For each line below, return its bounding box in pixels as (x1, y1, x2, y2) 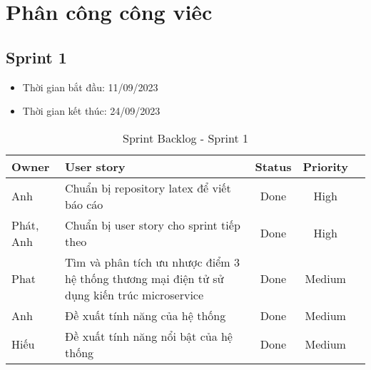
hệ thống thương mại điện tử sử (65, 269, 224, 287)
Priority (303, 158, 348, 175)
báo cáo (65, 195, 103, 212)
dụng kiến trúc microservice (65, 286, 204, 303)
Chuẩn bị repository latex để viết (65, 179, 231, 196)
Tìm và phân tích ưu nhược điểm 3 (65, 253, 240, 270)
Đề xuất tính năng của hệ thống (65, 307, 226, 324)
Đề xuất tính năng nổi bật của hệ (65, 327, 233, 344)
